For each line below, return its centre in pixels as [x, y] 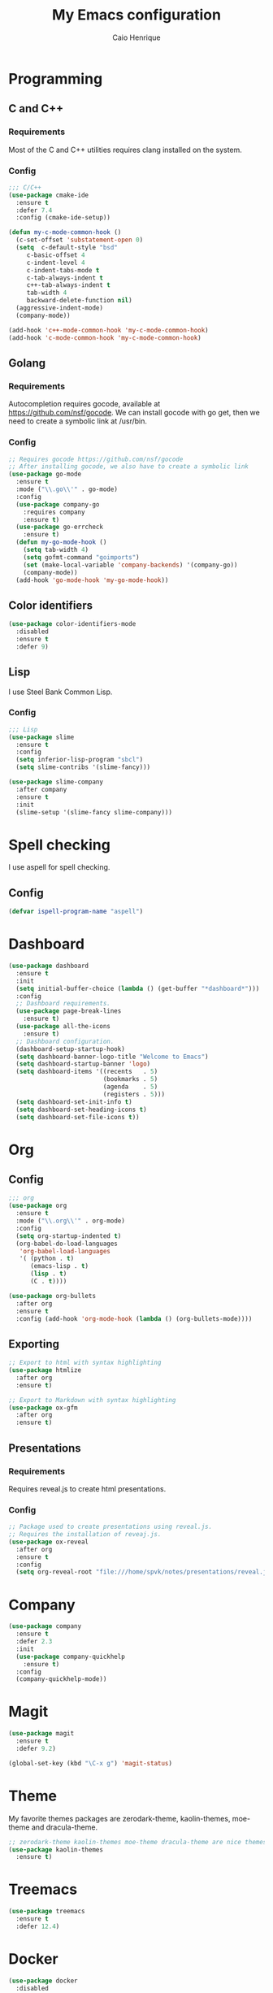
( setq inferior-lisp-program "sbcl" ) [80, 760]
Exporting [34, 1344]
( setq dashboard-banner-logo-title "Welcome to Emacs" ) [112, 1057]
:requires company [54, 512]
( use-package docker [43, 1981]
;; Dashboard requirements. [63, 1004]
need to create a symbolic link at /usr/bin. [78, 421]
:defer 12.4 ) [38, 1926]
